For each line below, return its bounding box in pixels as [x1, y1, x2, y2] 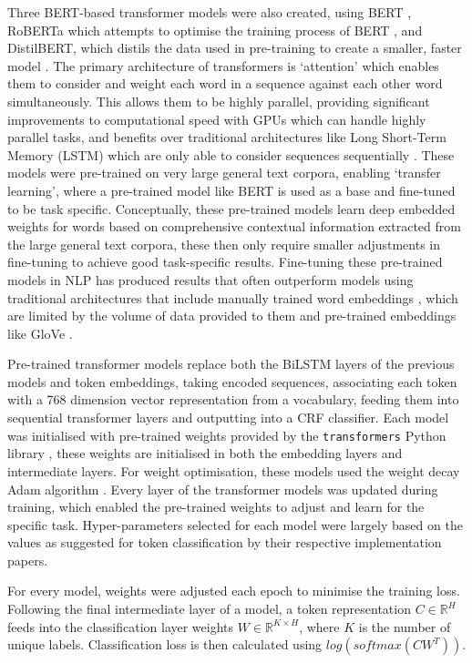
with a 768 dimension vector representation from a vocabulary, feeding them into [7, 390, 459, 409]
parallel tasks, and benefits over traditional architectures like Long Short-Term [7, 127, 446, 147]
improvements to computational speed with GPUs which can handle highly [7, 109, 426, 128]
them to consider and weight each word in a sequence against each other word [7, 74, 443, 93]
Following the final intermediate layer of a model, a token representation [7, 599, 411, 618]
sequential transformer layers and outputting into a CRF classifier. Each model [7, 408, 449, 427]
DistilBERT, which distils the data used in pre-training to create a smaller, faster [7, 38, 462, 57]
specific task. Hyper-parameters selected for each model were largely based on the [7, 515, 463, 534]
